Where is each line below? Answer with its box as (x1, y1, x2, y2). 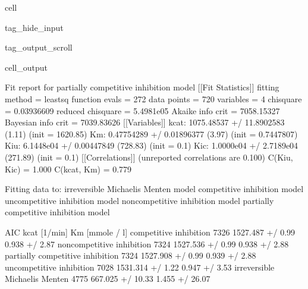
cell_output (5, 61, 48, 73)
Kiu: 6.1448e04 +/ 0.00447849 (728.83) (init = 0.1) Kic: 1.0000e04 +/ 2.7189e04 (5, 139, 298, 152)
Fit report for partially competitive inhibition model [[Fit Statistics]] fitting (5, 81, 279, 93)
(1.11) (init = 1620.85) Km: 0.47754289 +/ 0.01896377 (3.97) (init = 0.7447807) (5, 127, 298, 140)
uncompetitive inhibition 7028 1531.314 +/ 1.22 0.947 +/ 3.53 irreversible (5, 260, 275, 273)
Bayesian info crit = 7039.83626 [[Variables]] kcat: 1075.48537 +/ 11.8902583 (5, 116, 285, 128)
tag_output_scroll (5, 41, 73, 54)
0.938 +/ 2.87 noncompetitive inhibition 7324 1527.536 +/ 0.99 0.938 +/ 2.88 (5, 237, 289, 250)
